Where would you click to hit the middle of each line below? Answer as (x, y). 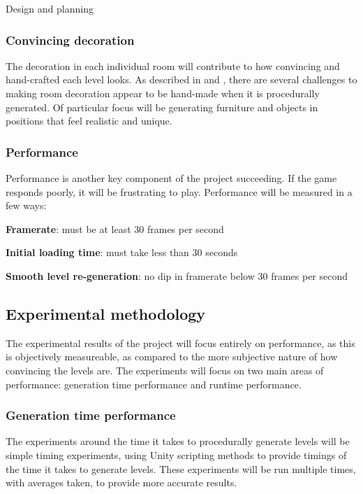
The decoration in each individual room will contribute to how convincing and (173, 65)
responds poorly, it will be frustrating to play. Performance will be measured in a (179, 191)
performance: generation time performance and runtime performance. (154, 384)
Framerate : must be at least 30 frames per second (115, 228)
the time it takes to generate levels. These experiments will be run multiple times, (181, 468)
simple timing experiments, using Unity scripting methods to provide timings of (176, 454)
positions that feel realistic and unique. (89, 121)
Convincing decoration (70, 40)
